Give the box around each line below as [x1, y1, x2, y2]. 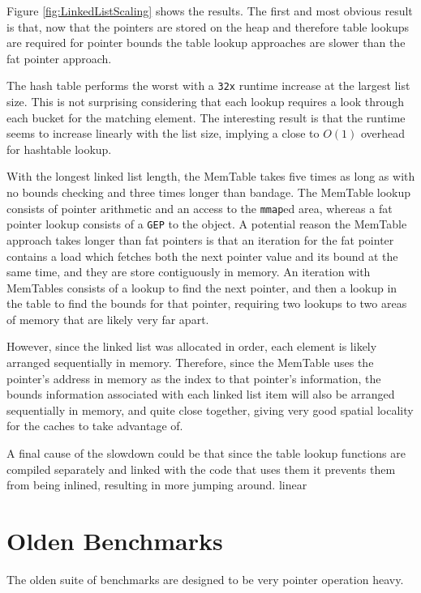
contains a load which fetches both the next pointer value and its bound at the [6, 247, 398, 264]
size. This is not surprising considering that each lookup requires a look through [6, 93, 405, 110]
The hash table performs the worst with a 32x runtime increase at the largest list [6, 77, 410, 94]
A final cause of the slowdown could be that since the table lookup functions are [6, 445, 406, 462]
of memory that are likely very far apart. [6, 310, 209, 327]
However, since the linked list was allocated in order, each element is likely [6, 338, 377, 355]
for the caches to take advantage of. [6, 417, 183, 434]
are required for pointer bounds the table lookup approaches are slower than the [6, 34, 406, 51]
